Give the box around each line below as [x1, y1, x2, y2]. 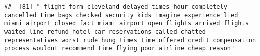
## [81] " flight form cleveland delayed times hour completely [4, 3, 227, 10]
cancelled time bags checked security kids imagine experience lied [4, 11, 238, 19]
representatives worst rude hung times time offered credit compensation [4, 36, 256, 44]
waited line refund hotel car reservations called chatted [4, 28, 206, 35]
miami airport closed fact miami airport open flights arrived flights [4, 20, 249, 27]
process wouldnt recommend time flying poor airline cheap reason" [4, 45, 235, 52]
